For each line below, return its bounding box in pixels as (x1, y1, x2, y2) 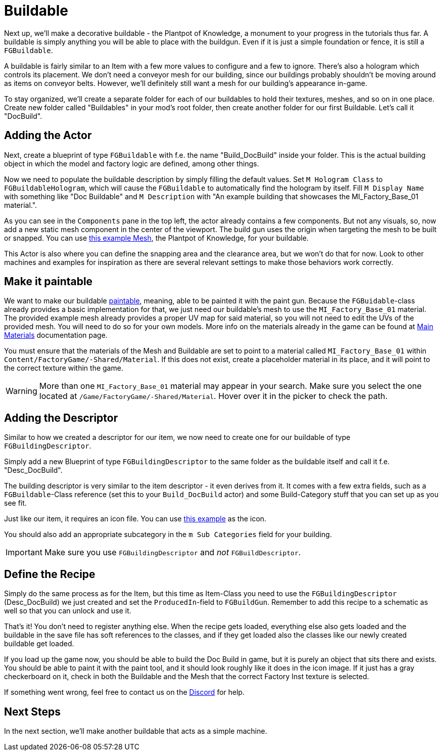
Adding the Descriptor (4, 411, 118, 424)
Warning (6, 386, 37, 396)
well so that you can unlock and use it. (4, 606, 131, 615)
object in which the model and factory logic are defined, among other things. (4, 159, 259, 168)
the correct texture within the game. (4, 364, 123, 373)
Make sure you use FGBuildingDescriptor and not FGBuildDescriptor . (44, 547, 301, 558)
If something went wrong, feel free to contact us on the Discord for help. (4, 688, 245, 697)
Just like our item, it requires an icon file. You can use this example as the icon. (4, 514, 267, 523)
